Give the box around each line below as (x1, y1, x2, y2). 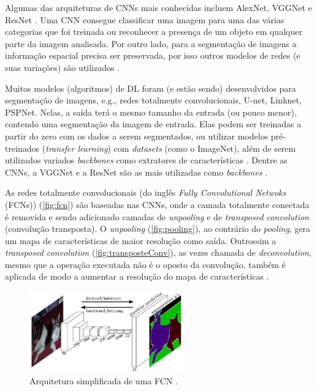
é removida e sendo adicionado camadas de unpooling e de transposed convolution (5, 210, 309, 223)
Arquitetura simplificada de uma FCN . (29, 374, 178, 387)
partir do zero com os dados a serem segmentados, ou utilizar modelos (5, 129, 269, 142)
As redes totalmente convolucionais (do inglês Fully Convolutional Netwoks (5, 186, 286, 199)
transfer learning (45, 141, 108, 154)
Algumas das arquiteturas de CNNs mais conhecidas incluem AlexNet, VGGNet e (5, 1, 312, 13)
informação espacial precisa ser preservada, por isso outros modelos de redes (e (5, 49, 300, 62)
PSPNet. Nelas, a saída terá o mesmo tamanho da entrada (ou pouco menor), (5, 105, 297, 118)
